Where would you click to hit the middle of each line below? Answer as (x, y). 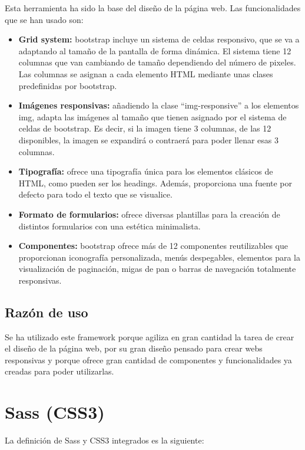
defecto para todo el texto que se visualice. (95, 194)
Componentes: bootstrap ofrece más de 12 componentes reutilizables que (153, 246)
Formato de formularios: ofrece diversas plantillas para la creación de (149, 214)
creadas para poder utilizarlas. (59, 371)
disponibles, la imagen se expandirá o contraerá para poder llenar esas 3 (149, 139)
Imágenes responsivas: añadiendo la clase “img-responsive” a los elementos (159, 105)
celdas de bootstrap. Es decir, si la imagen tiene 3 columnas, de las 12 (145, 128)
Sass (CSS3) (55, 412)
